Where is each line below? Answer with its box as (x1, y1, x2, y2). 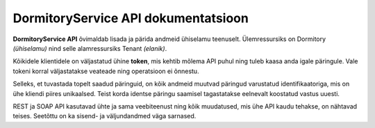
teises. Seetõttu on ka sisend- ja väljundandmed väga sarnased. (12, 112, 197, 120)
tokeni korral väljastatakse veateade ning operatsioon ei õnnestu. (12, 67, 199, 75)
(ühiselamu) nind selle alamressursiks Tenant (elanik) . (12, 44, 167, 52)
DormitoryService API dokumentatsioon (12, 10, 249, 26)
